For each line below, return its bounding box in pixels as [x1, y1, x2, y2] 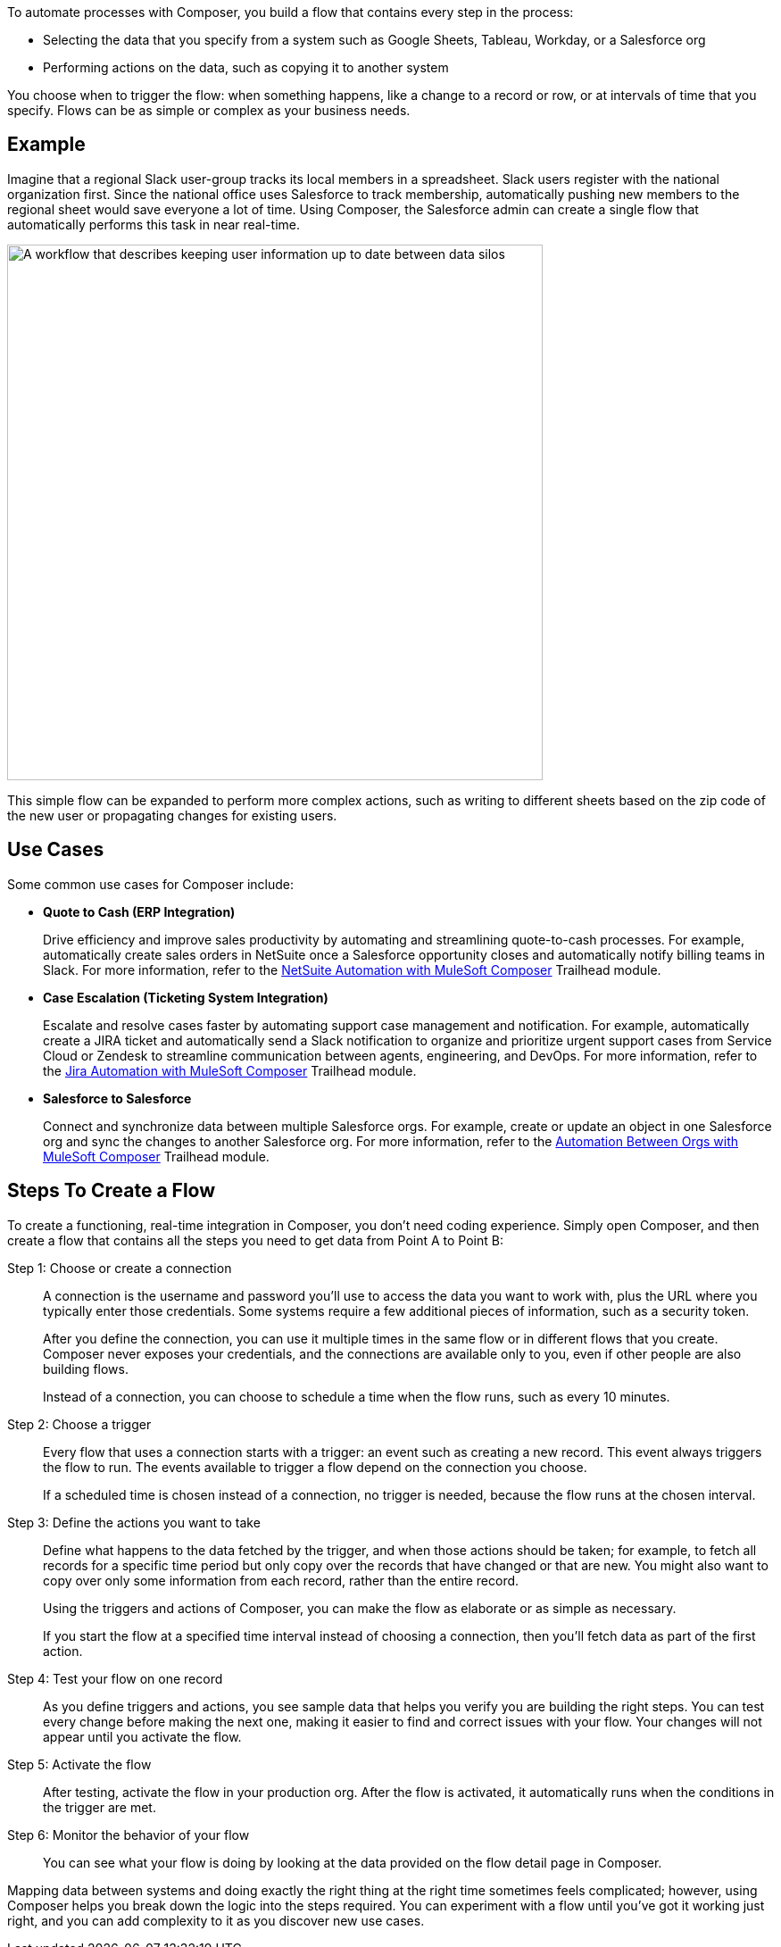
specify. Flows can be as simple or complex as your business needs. [7, 103, 411, 118]
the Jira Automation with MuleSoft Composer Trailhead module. [43, 1062, 417, 1078]
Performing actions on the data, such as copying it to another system [43, 60, 449, 75]
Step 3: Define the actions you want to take [7, 1514, 261, 1530]
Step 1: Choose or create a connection [7, 1260, 232, 1276]
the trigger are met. [43, 1799, 156, 1815]
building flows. [43, 1360, 129, 1377]
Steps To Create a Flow [7, 1179, 216, 1202]
